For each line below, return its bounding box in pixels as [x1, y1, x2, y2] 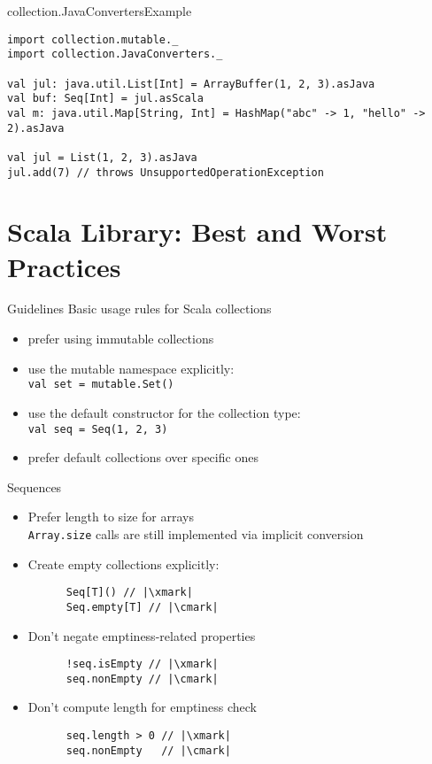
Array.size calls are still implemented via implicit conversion [27, 524, 364, 543]
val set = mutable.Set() [27, 378, 174, 391]
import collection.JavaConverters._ [7, 48, 223, 61]
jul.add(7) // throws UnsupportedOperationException [7, 166, 324, 179]
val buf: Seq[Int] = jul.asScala [7, 92, 204, 105]
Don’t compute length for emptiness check [27, 698, 257, 716]
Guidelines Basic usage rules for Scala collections [7, 299, 272, 318]
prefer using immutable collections [27, 329, 214, 348]
